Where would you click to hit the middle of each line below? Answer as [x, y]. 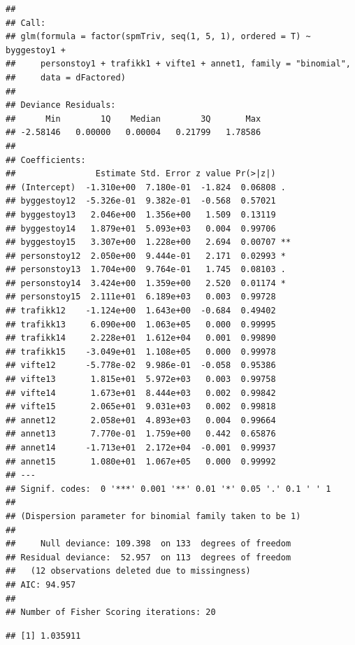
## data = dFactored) [66, 77]
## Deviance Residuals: [61, 105]
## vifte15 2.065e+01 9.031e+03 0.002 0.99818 [141, 407]
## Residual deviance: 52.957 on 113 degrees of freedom [148, 557]
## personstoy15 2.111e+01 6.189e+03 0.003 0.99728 [141, 297]
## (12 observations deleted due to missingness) [128, 571]
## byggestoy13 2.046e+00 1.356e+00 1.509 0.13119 [141, 214]
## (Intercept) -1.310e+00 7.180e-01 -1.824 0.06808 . [146, 187]
